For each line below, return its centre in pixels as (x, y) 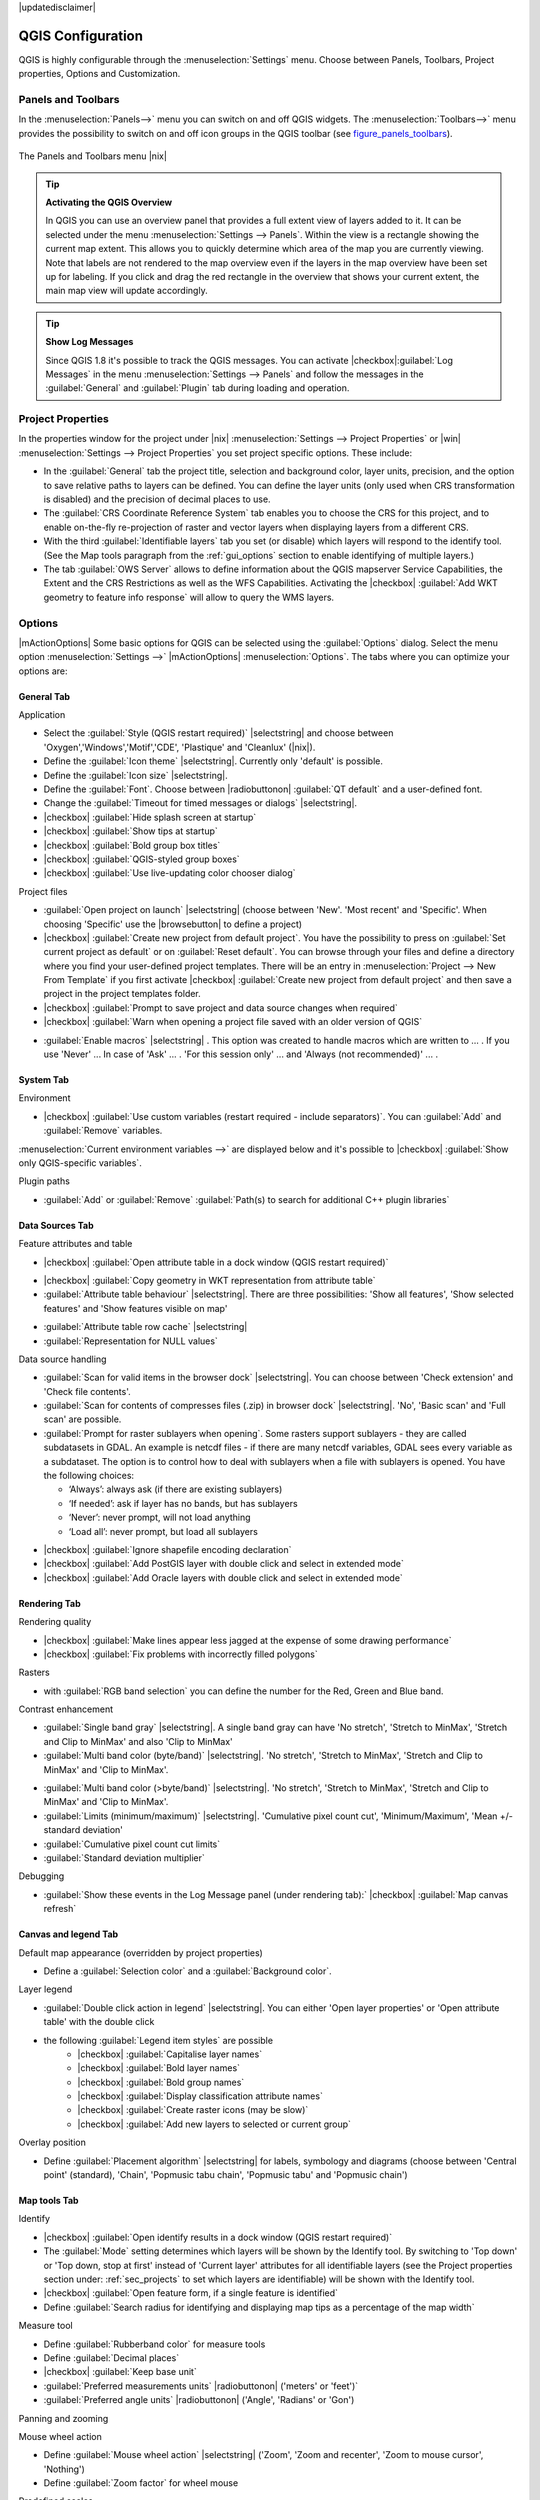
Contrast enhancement (66, 1709)
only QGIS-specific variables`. (80, 1162)
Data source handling (62, 1359)
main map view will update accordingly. (127, 291)
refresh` (60, 1909)
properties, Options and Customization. (99, 74)
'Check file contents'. (87, 1391)
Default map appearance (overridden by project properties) (141, 1952)
